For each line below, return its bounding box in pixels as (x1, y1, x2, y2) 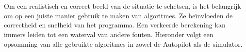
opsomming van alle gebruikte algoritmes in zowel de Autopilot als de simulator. (4, 39, 243, 49)
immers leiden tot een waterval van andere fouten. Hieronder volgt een (4, 29, 213, 39)
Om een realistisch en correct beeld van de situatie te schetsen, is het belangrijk (4, 1, 241, 11)
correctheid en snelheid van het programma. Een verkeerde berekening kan (4, 20, 226, 30)
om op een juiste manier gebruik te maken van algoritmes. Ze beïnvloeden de (4, 10, 233, 20)
